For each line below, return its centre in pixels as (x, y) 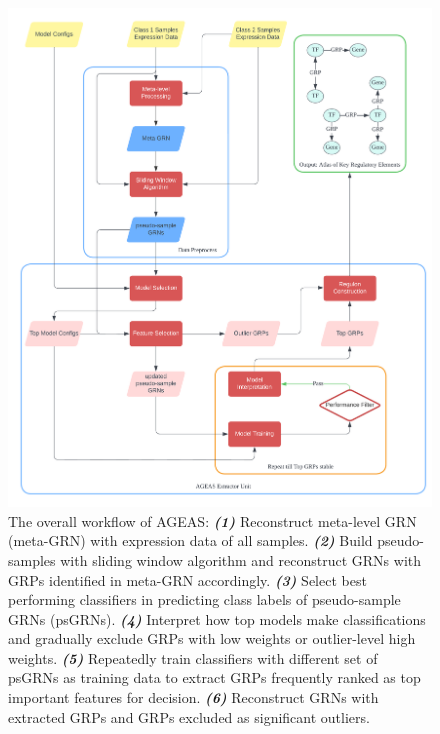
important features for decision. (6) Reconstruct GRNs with (193, 697)
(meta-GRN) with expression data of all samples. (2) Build (190, 540)
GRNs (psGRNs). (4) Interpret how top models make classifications (217, 618)
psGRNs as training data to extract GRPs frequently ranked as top (214, 677)
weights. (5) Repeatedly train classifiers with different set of (193, 657)
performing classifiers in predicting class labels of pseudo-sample (204, 599)
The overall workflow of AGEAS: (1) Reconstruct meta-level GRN (212, 520)
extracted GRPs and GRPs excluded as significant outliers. (189, 716)
